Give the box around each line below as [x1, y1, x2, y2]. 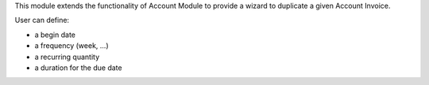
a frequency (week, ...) [34, 41, 109, 50]
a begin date [34, 30, 75, 39]
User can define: [14, 16, 70, 25]
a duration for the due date [34, 63, 122, 72]
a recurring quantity [34, 52, 100, 61]
